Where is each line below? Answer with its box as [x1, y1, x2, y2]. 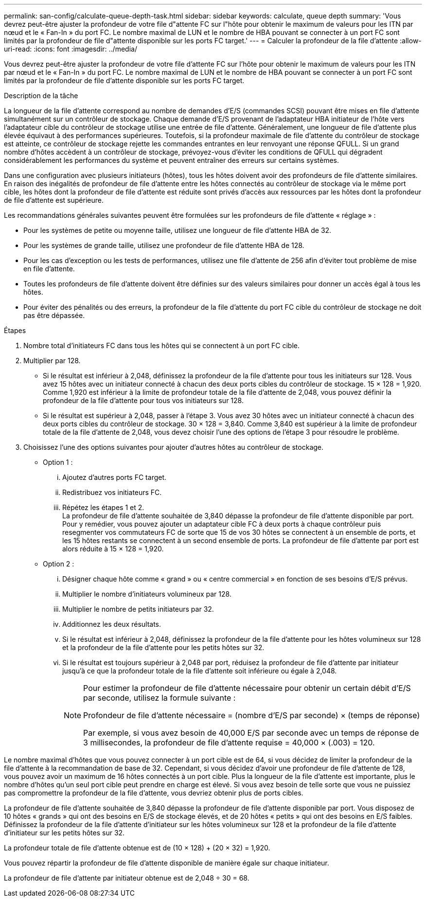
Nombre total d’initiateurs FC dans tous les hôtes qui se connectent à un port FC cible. [23, 341, 300, 350]
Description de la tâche [4, 91, 78, 100]
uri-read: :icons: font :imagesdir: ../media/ [4, 45, 137, 53]
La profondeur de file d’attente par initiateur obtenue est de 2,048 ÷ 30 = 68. [4, 874, 249, 882]
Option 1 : [43, 458, 73, 466]
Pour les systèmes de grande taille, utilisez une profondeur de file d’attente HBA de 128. [23, 241, 304, 249]
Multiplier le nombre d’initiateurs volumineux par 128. [62, 590, 231, 598]
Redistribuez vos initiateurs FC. [62, 488, 162, 496]
